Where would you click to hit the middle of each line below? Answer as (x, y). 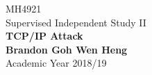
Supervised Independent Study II (76, 22)
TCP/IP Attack (44, 36)
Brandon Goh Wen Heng (67, 49)
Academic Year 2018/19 (56, 63)
